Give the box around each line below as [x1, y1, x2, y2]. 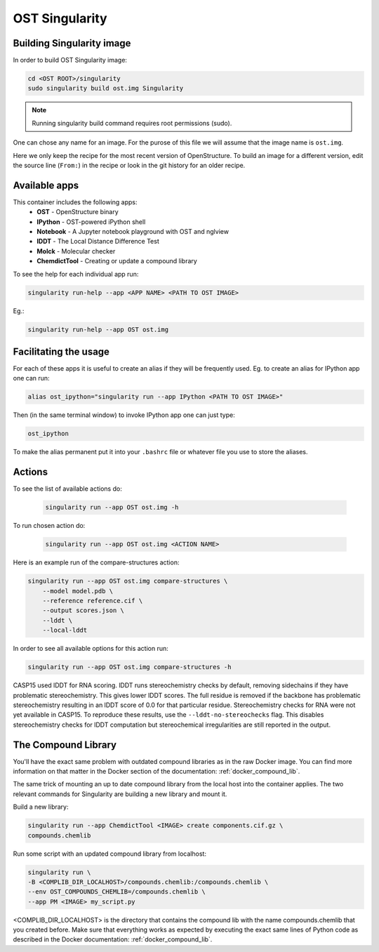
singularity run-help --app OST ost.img [27, 325, 168, 333]
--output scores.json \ [42, 607, 124, 614]
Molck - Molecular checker [36, 246, 116, 256]
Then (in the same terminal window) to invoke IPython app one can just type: [13, 411, 235, 419]
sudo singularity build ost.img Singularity [27, 84, 184, 93]
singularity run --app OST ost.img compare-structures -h [27, 663, 232, 671]
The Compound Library [13, 739, 117, 751]
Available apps [13, 179, 79, 191]
